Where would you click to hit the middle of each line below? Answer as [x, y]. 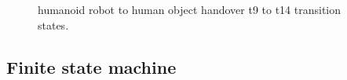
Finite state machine [91, 66]
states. [53, 24]
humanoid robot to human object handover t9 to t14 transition [190, 9]
